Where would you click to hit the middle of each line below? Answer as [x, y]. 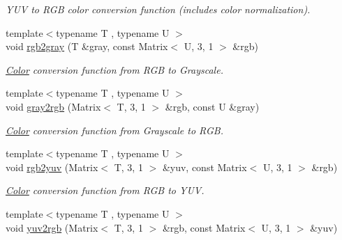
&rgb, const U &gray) [212, 106]
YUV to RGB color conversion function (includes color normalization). [158, 9]
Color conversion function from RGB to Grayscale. [114, 69]
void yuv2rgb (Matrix [52, 227]
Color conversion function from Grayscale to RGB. [114, 130]
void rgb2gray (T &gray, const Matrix [87, 46]
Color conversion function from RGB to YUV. [105, 190]
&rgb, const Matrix [204, 227]
